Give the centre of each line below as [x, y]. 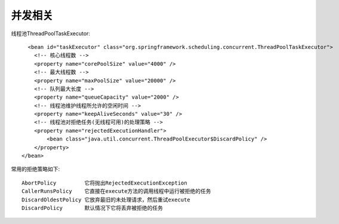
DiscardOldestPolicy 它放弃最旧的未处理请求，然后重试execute [106, 200]
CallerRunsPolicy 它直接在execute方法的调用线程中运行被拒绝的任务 [116, 191]
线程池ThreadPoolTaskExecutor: [51, 33]
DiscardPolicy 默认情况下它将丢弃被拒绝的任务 [93, 208]
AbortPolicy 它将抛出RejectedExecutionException [104, 183]
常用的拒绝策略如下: [36, 169]
